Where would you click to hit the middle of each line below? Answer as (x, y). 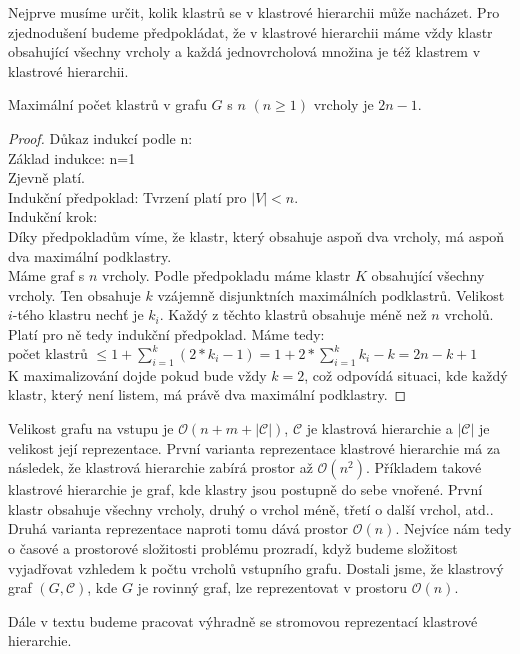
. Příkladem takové (423, 467)
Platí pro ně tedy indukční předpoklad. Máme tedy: (166, 333)
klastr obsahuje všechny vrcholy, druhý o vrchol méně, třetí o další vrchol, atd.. (251, 508)
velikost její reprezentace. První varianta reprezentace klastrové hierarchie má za (254, 447)
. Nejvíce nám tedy (453, 528)
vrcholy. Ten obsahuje (74, 294)
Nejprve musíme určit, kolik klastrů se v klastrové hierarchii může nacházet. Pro (254, 12)
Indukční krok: (53, 216)
